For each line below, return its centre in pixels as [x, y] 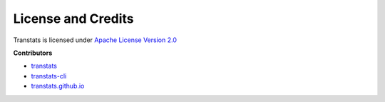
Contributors [33, 53]
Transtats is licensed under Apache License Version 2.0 [95, 40]
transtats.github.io [58, 86]
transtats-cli [49, 76]
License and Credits [74, 19]
